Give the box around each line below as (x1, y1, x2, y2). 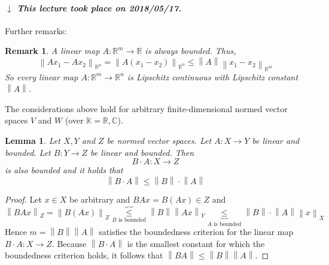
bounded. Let (5, 146, 51, 158)
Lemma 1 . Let (5, 134, 60, 146)
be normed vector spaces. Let (106, 134, 212, 146)
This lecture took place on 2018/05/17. (17, 1, 182, 14)
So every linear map (5, 70, 78, 83)
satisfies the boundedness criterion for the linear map (99, 225, 294, 238)
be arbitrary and (69, 192, 130, 205)
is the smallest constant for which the (127, 237, 265, 249)
